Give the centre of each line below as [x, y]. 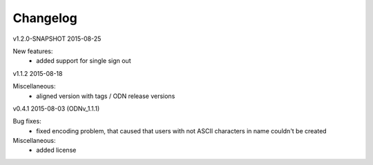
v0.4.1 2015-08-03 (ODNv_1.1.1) [56, 108]
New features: [33, 51]
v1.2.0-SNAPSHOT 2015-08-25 [57, 39]
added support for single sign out [84, 61]
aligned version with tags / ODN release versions [106, 96]
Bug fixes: [27, 122]
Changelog [45, 18]
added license [56, 150]
